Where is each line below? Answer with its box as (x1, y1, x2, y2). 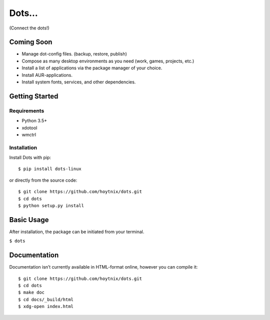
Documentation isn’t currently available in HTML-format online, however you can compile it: (9, 264, 198, 270)
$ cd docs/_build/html (18, 297, 74, 302)
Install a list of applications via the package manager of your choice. (21, 65, 162, 71)
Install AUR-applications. (21, 72, 72, 78)
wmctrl (21, 131, 36, 137)
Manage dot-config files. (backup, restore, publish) (21, 51, 127, 57)
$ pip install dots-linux (18, 166, 82, 172)
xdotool (21, 125, 37, 131)
